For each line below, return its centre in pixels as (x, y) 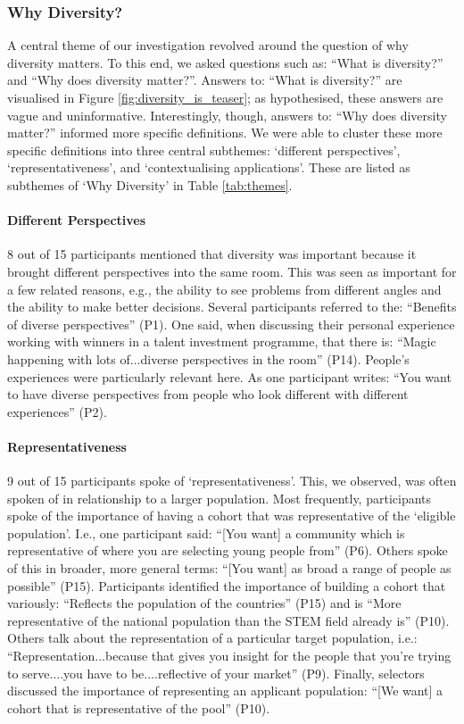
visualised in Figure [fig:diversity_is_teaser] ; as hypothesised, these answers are (225, 97)
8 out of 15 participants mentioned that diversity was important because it (212, 254)
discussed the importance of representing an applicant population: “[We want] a (225, 691)
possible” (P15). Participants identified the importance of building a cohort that (227, 585)
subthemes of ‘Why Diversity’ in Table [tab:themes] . (150, 184)
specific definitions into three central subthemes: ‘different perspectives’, (204, 150)
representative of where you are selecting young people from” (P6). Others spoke (228, 550)
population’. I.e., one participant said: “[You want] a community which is (206, 533)
